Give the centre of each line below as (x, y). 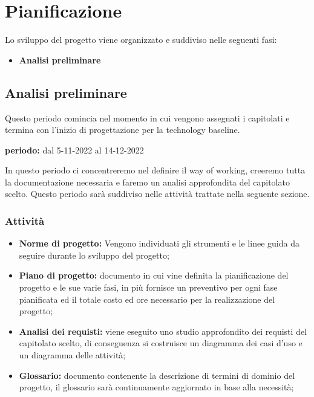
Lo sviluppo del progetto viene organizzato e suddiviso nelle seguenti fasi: (141, 40)
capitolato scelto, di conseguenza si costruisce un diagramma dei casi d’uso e (161, 343)
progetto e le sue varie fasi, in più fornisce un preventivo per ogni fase (148, 287)
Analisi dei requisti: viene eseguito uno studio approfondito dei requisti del (163, 331)
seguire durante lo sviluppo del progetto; (94, 255)
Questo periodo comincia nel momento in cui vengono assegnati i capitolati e (147, 118)
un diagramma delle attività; (72, 355)
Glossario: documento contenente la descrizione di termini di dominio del (157, 375)
